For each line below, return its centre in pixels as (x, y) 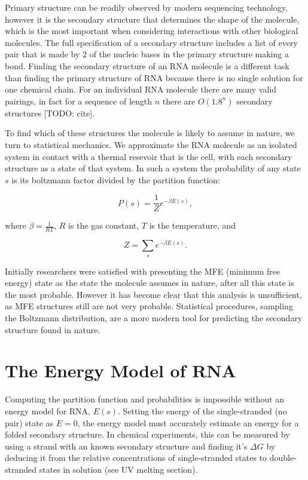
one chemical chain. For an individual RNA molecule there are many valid (141, 89)
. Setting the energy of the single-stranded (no (202, 410)
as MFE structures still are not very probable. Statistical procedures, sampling (149, 306)
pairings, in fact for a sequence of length (79, 101)
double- (283, 458)
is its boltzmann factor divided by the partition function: (116, 179)
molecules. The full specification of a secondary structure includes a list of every (151, 42)
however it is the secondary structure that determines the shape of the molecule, (152, 19)
